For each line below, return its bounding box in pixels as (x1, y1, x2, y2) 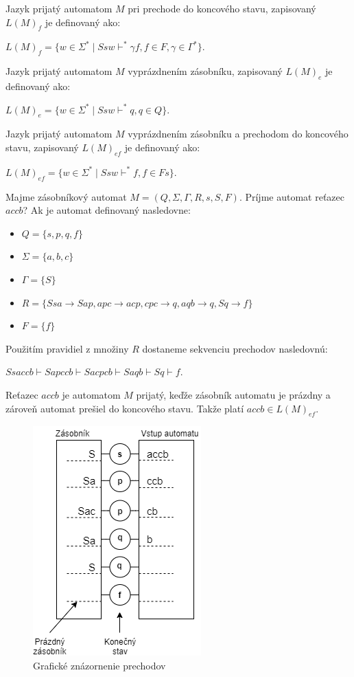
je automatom (62, 387, 121, 401)
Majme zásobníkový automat (5, 189, 127, 203)
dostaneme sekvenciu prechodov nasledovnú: (142, 341, 328, 355)
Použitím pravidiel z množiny (5, 341, 129, 355)
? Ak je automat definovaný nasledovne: (23, 203, 191, 217)
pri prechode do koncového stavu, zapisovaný (128, 1, 316, 15)
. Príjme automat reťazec (239, 189, 344, 203)
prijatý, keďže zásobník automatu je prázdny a (136, 387, 331, 401)
